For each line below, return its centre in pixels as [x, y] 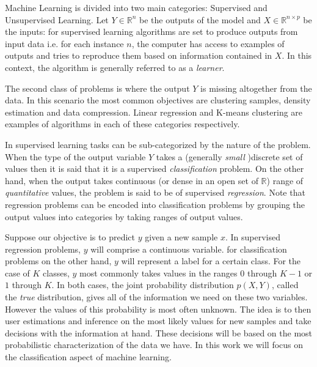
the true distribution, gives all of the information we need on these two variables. [156, 297]
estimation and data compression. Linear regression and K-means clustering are [154, 112]
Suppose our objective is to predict [70, 237]
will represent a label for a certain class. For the [211, 261]
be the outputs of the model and [200, 19]
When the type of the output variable [75, 156]
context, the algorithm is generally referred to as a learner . [115, 67]
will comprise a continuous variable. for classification [189, 249]
